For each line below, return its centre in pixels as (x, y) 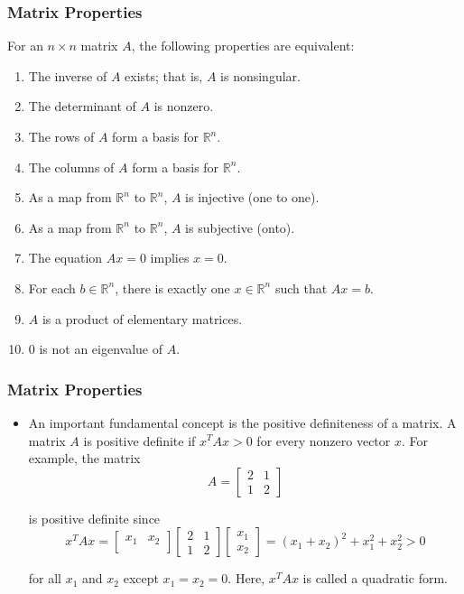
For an (25, 46)
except (141, 578)
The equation (65, 258)
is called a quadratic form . (375, 578)
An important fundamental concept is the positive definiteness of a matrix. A (242, 422)
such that (301, 288)
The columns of (71, 167)
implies (170, 258)
